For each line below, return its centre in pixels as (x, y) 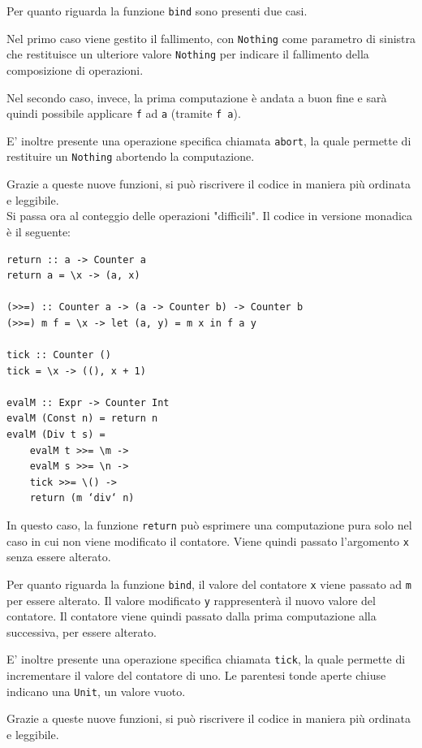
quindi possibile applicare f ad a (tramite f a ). (124, 113)
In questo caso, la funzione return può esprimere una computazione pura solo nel (209, 525)
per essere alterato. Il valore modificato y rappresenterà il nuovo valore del (191, 600)
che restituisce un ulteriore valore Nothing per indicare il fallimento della (188, 54)
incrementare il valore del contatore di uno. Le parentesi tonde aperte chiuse (196, 675)
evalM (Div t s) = (56, 435)
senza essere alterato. (59, 557)
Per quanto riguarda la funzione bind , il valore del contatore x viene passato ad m (209, 584)
